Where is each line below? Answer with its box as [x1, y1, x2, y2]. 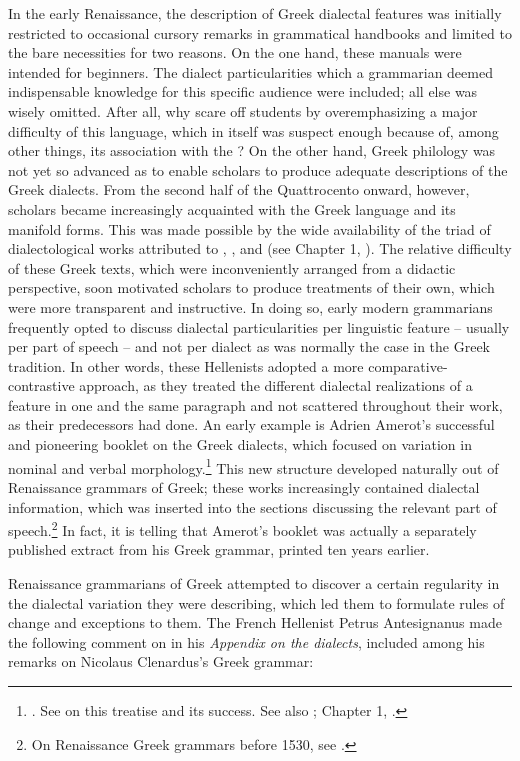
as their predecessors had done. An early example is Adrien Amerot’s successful [8, 414, 495, 435]
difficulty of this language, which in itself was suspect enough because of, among [8, 120, 499, 141]
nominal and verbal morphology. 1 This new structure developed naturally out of [8, 454, 499, 478]
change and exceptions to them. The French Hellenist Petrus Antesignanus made [8, 612, 502, 633]
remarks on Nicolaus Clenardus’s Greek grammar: [8, 651, 314, 672]
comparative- [368, 355, 448, 376]
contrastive [8, 375, 75, 396]
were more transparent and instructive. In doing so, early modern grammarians [8, 296, 493, 317]
